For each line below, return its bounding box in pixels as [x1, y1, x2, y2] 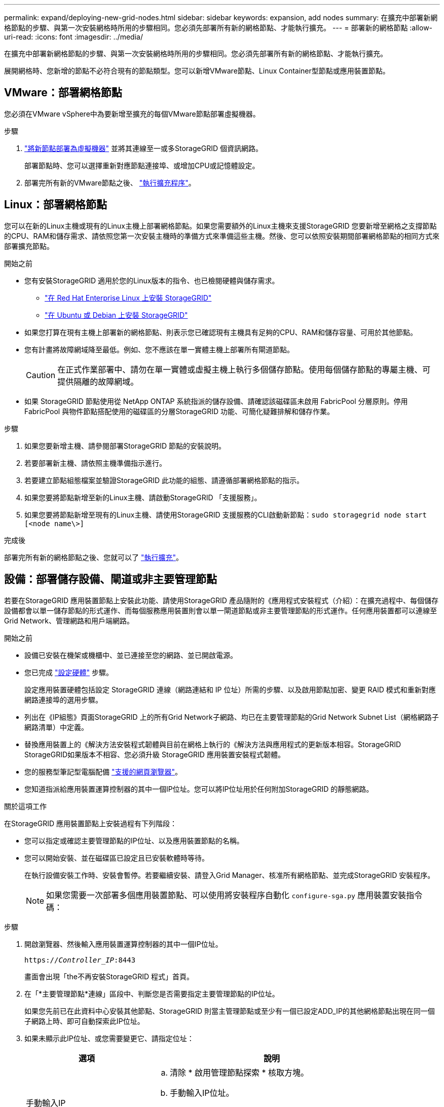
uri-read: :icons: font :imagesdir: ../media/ [4, 32, 143, 41]
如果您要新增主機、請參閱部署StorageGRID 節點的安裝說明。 [24, 441, 226, 450]
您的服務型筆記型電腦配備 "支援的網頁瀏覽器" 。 [24, 767, 182, 776]
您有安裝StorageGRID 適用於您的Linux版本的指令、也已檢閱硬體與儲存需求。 [24, 276, 279, 285]
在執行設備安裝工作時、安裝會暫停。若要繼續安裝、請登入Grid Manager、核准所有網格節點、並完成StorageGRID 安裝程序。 [24, 870, 435, 879]
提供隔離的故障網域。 [57, 376, 139, 387]
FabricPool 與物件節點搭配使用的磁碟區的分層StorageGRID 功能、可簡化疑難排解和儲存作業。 [24, 407, 335, 416]
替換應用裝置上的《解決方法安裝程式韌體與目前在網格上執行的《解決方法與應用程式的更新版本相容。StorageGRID [24, 740, 401, 749]
